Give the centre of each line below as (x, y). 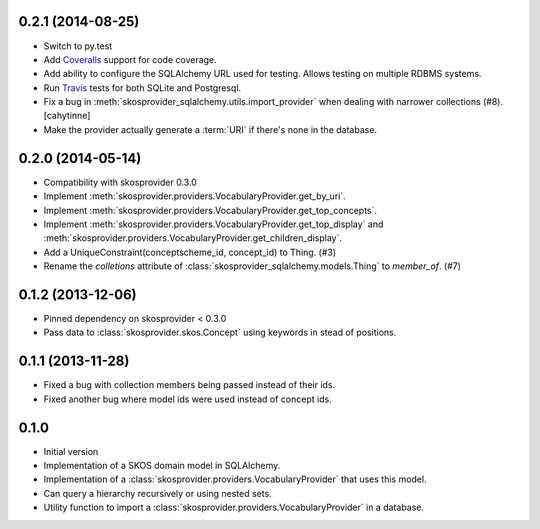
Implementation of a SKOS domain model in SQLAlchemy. (162, 465)
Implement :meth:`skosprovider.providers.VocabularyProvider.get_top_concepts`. (210, 210)
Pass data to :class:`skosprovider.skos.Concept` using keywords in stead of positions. (220, 332)
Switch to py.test (78, 46)
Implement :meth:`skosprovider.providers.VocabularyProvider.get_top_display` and (213, 224)
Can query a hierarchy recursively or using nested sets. (157, 493)
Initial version (71, 451)
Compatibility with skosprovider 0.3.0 (120, 182)
